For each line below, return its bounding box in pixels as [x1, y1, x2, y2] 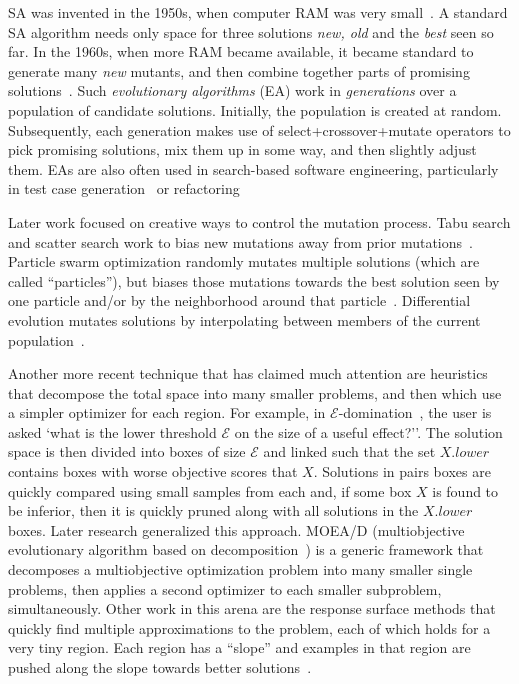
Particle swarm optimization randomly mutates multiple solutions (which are [8, 251, 480, 272]
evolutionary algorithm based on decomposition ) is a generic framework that [8, 539, 484, 560]
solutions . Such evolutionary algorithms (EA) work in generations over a [8, 80, 457, 101]
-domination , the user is [338, 402, 492, 423]
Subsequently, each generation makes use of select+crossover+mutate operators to [8, 119, 511, 140]
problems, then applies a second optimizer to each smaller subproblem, [8, 578, 442, 599]
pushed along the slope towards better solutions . [8, 657, 312, 677]
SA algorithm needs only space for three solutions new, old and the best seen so [8, 21, 494, 42]
